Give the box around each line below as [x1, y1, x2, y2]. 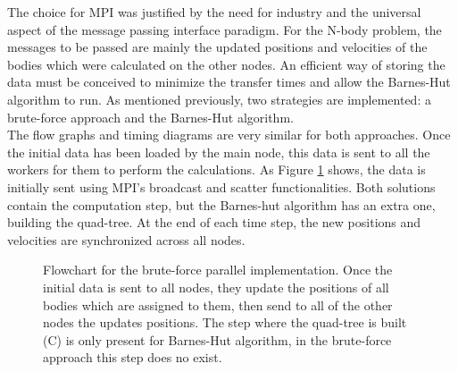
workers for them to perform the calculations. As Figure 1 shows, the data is [7, 160, 426, 179]
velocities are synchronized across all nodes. [7, 230, 246, 249]
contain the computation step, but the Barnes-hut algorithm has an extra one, [7, 195, 436, 214]
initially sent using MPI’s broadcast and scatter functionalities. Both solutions [7, 177, 436, 196]
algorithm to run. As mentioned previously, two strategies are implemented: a [7, 89, 431, 108]
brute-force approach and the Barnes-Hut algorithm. [7, 107, 294, 126]
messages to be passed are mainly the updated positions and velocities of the [7, 38, 428, 56]
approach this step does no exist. [43, 348, 222, 367]
